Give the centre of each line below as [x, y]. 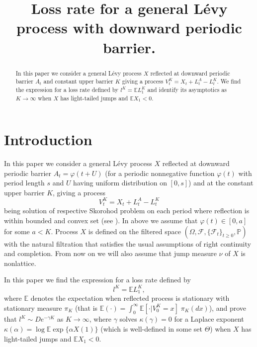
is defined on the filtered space [134, 231]
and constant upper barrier [78, 81]
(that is [86, 307]
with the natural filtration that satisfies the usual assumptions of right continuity [128, 243]
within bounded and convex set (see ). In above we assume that [101, 220]
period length [24, 183]
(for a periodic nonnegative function [160, 173]
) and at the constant [221, 183]
